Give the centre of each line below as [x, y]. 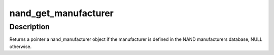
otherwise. [21, 46]
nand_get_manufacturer [61, 13]
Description [30, 27]
